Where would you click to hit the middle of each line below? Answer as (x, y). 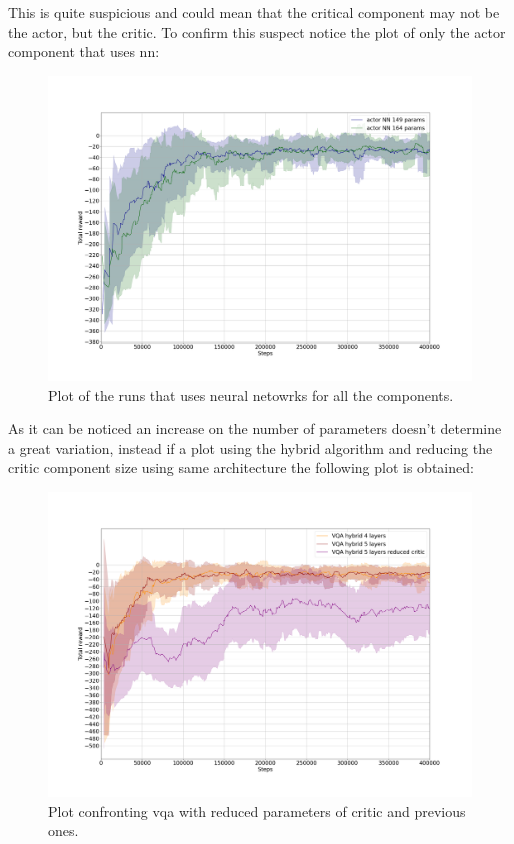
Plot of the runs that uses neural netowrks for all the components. (251, 394)
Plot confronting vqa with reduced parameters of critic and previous (257, 810)
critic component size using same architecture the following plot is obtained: (241, 467)
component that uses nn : (84, 51)
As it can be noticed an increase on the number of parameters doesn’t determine (255, 428)
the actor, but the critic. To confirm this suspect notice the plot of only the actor (257, 31)
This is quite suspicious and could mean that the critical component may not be (254, 12)
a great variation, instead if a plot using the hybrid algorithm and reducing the (250, 447)
